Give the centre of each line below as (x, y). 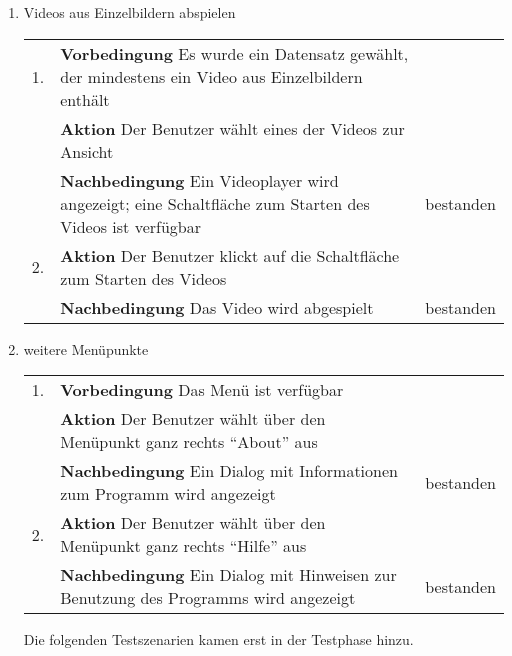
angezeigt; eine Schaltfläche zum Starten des (215, 203)
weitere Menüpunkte (86, 348)
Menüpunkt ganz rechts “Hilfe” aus (183, 546)
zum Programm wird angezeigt (168, 494)
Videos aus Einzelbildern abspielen (129, 12)
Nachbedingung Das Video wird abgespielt (217, 307)
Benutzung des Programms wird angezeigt (208, 598)
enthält (85, 99)
